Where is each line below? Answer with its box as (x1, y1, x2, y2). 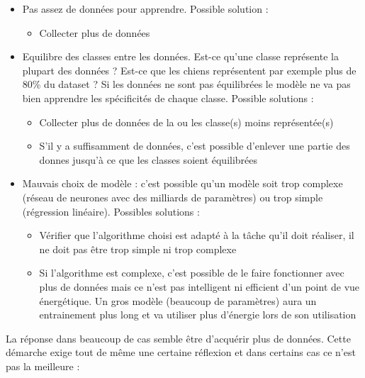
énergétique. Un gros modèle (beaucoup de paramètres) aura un (39, 293, 317, 308)
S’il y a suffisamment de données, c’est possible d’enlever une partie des (39, 138, 350, 153)
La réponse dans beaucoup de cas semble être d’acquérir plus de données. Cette (6, 330, 351, 345)
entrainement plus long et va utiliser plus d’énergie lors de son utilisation (39, 307, 356, 322)
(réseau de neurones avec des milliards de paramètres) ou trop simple (22, 189, 323, 204)
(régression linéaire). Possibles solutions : (22, 204, 200, 218)
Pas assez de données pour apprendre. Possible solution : (22, 1, 269, 16)
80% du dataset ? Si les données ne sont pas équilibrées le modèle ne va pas (22, 77, 351, 91)
